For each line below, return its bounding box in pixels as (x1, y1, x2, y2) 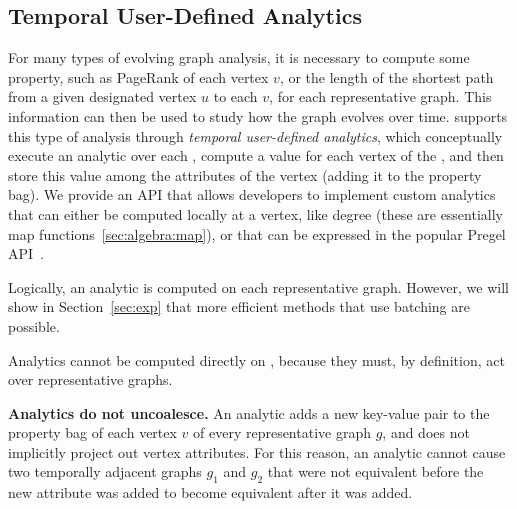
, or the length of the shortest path (279, 66, 494, 87)
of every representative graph (193, 422, 371, 443)
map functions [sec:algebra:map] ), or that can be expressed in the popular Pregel (8, 223, 506, 244)
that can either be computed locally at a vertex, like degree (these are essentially (8, 203, 503, 224)
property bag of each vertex (8, 422, 177, 443)
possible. (8, 315, 60, 336)
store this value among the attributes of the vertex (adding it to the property (8, 164, 482, 185)
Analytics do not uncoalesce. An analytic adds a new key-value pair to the (8, 402, 490, 423)
